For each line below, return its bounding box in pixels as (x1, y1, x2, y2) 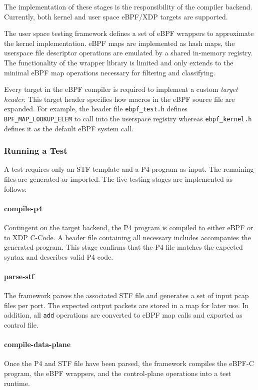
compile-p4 (4, 203, 42, 213)
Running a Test (4, 144, 67, 157)
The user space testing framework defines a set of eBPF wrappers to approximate (4, 28, 254, 38)
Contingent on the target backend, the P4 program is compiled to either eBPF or (4, 222, 253, 233)
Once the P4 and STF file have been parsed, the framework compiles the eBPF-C (4, 358, 254, 369)
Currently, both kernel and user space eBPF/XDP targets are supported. (4, 11, 228, 21)
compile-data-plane (4, 339, 71, 350)
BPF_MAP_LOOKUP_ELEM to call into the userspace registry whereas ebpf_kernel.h (4, 113, 252, 123)
